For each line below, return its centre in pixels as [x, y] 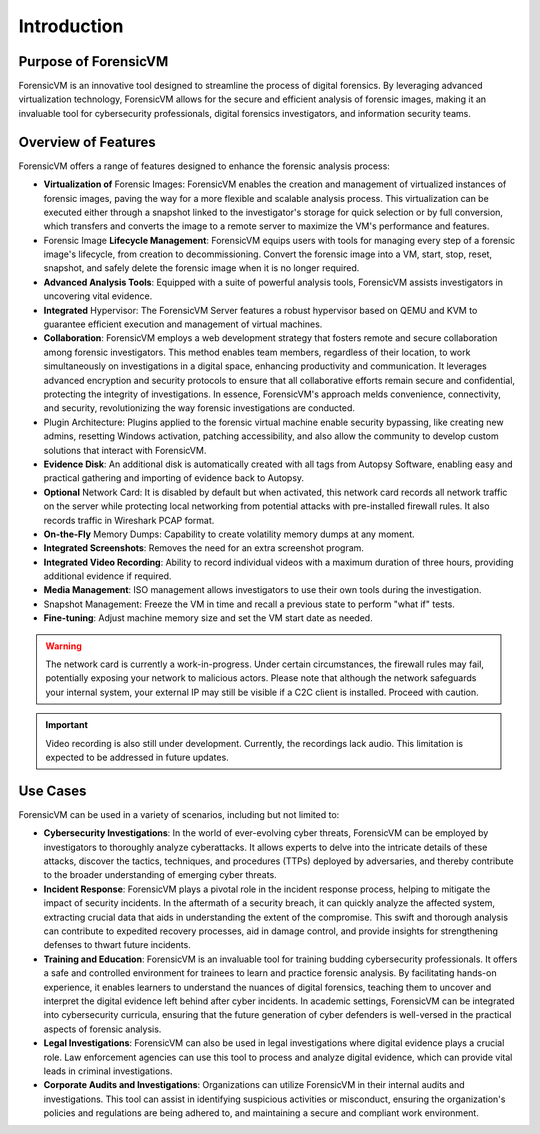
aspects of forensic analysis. [102, 1029]
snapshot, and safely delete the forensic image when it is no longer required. [201, 268]
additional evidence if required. [107, 576]
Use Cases [52, 790]
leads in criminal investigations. [108, 1071]
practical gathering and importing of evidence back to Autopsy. [174, 478]
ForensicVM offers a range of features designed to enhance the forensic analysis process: [204, 166]
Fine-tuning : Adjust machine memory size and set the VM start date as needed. [208, 618]
